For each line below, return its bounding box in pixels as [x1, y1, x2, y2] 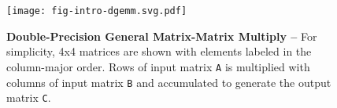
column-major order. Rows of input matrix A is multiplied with [6, 58, 310, 74]
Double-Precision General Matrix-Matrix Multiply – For [6, 27, 317, 44]
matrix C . [6, 89, 51, 106]
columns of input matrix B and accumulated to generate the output [6, 74, 331, 90]
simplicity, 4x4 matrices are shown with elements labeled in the [6, 43, 312, 59]
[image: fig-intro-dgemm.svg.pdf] [6, 5, 187, 16]
